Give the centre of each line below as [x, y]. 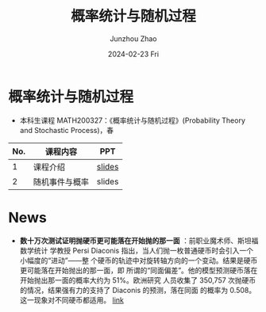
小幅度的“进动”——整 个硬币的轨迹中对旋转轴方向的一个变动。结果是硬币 [139, 260]
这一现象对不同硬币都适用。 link [72, 300]
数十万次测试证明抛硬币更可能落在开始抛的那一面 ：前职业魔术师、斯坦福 [139, 240]
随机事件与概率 [61, 181]
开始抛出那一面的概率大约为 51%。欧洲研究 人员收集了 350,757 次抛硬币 [138, 280]
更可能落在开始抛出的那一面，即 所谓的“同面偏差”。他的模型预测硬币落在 [139, 270]
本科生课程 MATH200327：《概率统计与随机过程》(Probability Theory [133, 120]
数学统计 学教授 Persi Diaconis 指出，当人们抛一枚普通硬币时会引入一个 [137, 250]
